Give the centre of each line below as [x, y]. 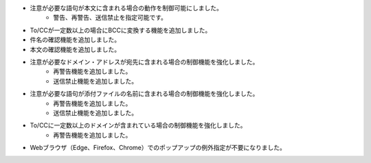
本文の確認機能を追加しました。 [75, 49]
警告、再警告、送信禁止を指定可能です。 [110, 18]
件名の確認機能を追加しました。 [75, 40]
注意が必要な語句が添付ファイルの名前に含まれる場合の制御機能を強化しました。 [144, 94]
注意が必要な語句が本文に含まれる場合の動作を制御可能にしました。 [126, 8]
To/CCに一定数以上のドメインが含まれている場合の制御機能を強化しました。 [138, 125]
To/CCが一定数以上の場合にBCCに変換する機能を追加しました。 [121, 30]
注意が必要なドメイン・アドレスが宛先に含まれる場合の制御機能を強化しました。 [144, 62]
